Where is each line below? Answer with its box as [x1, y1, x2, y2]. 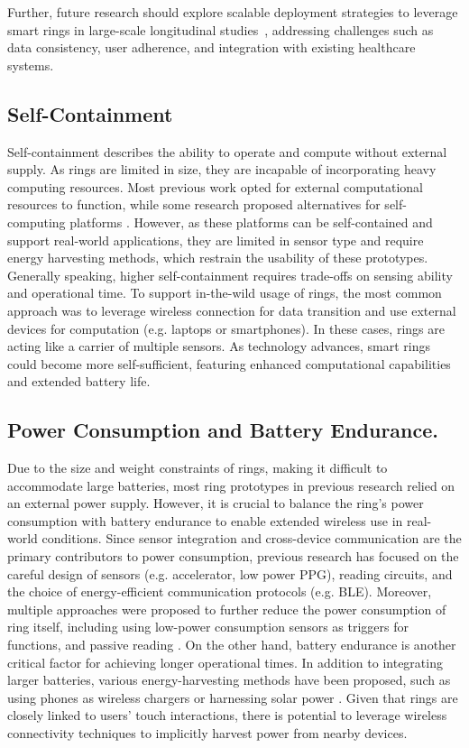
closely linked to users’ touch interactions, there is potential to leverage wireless [7, 706, 447, 725]
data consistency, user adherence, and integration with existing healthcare [7, 38, 416, 57]
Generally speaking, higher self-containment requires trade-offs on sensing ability [7, 265, 453, 284]
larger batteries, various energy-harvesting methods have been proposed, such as [7, 670, 451, 689]
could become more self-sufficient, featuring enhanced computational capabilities [7, 354, 451, 373]
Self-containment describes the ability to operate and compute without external [7, 142, 447, 161]
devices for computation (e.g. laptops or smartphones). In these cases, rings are [7, 319, 445, 337]
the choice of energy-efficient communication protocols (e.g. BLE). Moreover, [7, 582, 432, 601]
